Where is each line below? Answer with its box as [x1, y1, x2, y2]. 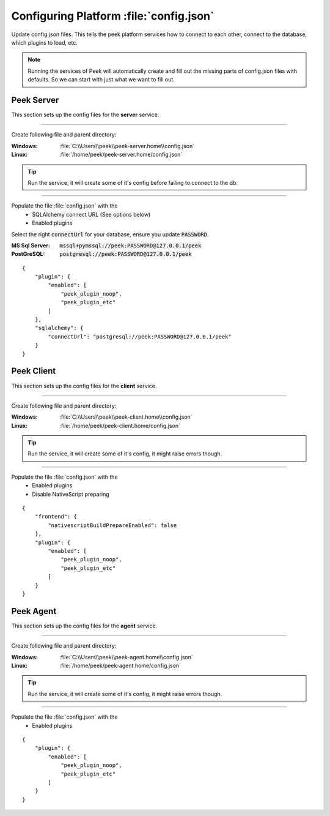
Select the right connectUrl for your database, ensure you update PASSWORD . [11, 230, 209, 238]
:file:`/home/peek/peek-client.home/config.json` [59, 422, 180, 429]
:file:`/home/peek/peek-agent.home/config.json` [59, 662, 182, 670]
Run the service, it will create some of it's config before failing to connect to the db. [28, 179, 238, 186]
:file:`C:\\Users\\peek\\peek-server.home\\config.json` [59, 142, 195, 149]
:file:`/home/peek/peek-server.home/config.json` [59, 151, 183, 159]
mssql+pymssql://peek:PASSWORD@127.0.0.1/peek [59, 242, 202, 249]
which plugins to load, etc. [11, 39, 78, 46]
